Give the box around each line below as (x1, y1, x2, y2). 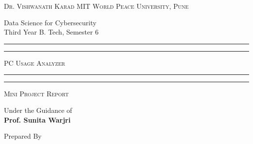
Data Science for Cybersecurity (4, 17, 97, 27)
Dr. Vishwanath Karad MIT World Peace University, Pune (4, 1, 189, 11)
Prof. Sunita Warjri (4, 114, 71, 125)
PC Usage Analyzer (4, 57, 65, 68)
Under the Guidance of (4, 105, 72, 115)
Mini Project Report (4, 89, 69, 99)
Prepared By (4, 131, 42, 141)
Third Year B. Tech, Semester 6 (4, 27, 99, 37)
